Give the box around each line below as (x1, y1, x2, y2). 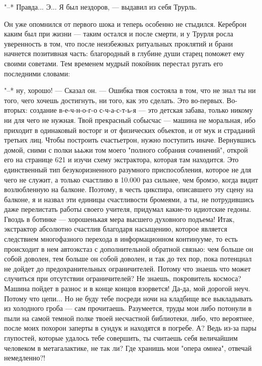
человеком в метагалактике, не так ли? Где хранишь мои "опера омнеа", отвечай (4, 342, 252, 353)
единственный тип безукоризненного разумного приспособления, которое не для (4, 164, 251, 174)
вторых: (4, 105, 28, 115)
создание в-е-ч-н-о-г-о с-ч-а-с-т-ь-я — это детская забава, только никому (30, 105, 253, 115)
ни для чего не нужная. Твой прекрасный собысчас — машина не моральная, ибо (4, 114, 256, 125)
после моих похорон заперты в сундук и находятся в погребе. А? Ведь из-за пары (4, 323, 256, 333)
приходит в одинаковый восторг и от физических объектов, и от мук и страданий (4, 124, 255, 135)
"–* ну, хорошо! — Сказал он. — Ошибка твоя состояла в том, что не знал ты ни (4, 85, 256, 96)
